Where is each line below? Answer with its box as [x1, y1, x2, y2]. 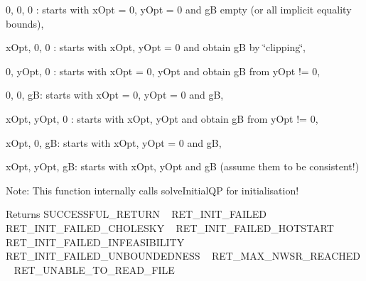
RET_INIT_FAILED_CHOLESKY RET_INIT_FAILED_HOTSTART [6, 220, 334, 235]
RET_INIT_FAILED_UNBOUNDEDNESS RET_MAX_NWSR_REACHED [6, 248, 360, 263]
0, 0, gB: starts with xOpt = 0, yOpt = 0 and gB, [6, 87, 224, 102]
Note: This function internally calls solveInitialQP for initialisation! [6, 182, 299, 197]
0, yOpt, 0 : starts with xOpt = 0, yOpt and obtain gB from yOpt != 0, [6, 63, 321, 78]
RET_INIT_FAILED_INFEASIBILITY [6, 234, 185, 249]
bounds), [6, 16, 44, 31]
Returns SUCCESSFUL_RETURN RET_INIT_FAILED [6, 206, 267, 221]
